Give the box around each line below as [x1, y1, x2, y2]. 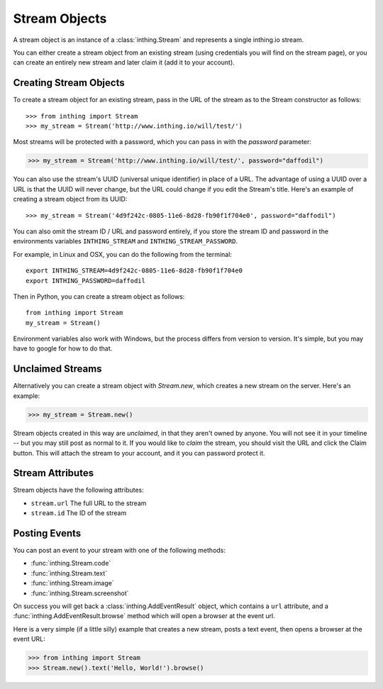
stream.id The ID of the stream [30, 509, 127, 517]
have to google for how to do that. [13, 344, 113, 353]
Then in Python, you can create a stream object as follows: [13, 292, 185, 301]
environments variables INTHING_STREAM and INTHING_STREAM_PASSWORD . [13, 237, 238, 246]
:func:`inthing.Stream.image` [30, 579, 114, 588]
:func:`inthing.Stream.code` [30, 559, 111, 568]
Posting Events [13, 527, 82, 539]
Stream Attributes [13, 467, 94, 479]
